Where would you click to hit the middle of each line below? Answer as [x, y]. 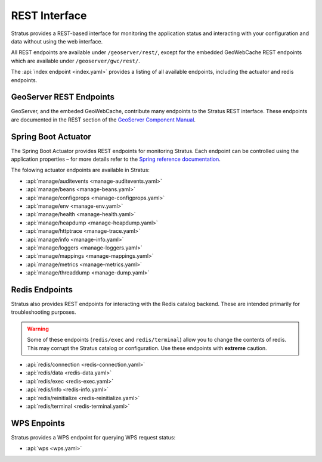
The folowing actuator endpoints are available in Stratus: [80, 170]
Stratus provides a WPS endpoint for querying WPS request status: [93, 437]
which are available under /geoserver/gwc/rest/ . [75, 61]
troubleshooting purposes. [44, 312]
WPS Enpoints [38, 423]
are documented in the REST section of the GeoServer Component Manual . [103, 120]
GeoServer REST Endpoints [63, 97]
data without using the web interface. [57, 41]
